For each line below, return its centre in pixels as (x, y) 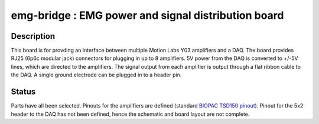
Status (23, 92)
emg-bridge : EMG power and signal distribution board (147, 15)
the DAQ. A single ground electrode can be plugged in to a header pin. (96, 75)
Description (33, 36)
